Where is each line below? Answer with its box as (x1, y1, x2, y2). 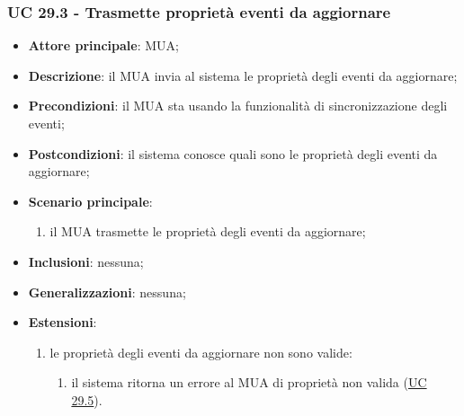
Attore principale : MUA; (28, 36, 179, 55)
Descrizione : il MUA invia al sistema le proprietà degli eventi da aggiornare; (28, 66, 458, 84)
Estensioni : (28, 313, 97, 332)
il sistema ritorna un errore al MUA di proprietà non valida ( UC (71, 373, 427, 392)
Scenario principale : (28, 191, 153, 210)
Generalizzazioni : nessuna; (28, 282, 186, 301)
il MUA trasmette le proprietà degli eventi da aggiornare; (49, 222, 366, 241)
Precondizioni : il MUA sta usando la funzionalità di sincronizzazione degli (28, 96, 448, 115)
